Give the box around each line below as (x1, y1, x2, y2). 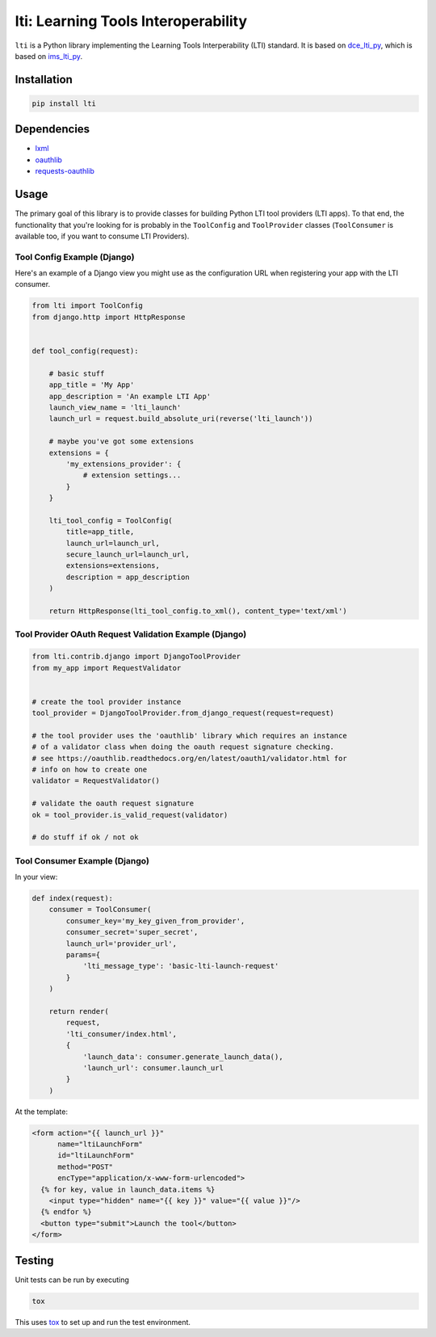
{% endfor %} (40, 1208, 92, 1217)
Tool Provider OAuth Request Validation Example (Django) (15, 629, 247, 640)
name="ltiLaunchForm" (57, 1140, 143, 1149)
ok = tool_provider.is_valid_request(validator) (31, 810, 228, 819)
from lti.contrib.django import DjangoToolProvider (31, 652, 241, 662)
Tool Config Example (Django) (15, 251, 135, 263)
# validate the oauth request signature (31, 799, 194, 808)
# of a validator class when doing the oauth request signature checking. (31, 742, 335, 751)
